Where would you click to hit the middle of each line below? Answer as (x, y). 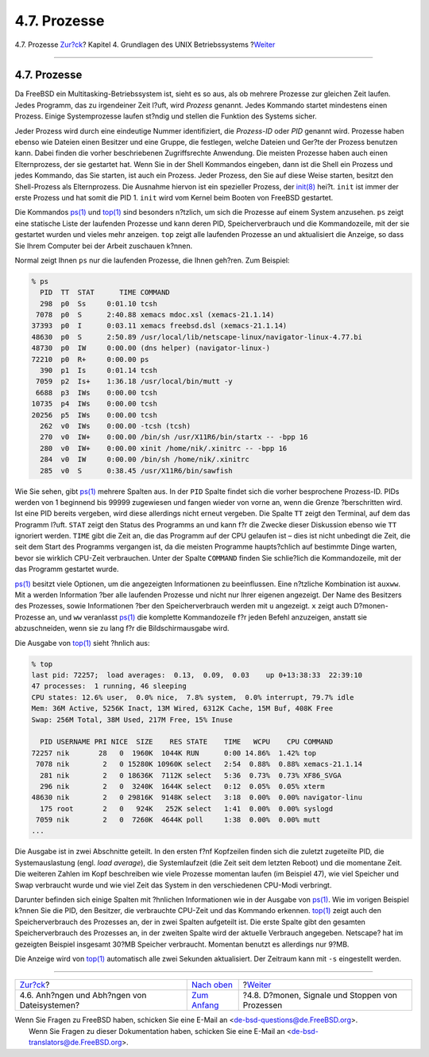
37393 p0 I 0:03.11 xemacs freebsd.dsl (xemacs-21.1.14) (159, 326)
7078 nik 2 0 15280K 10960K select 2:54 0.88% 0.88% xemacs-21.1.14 (199, 764)
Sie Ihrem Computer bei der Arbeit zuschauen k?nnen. (104, 246)
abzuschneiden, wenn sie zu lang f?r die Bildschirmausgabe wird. (122, 628)
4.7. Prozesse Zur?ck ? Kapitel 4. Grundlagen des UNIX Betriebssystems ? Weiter (145, 45)
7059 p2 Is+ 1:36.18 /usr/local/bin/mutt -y (135, 381)
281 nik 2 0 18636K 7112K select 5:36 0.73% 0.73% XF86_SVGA (191, 775)
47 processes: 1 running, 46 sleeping (109, 686)
